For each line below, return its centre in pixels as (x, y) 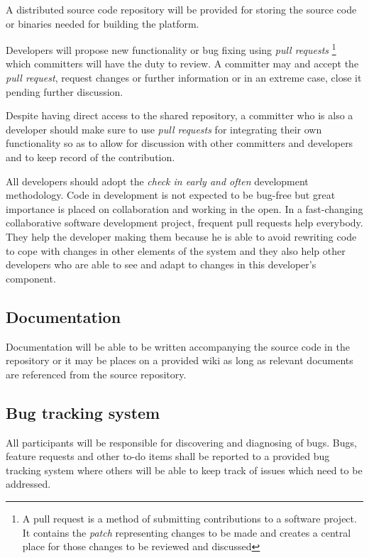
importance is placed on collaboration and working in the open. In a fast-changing (184, 208)
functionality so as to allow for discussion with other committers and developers (180, 143)
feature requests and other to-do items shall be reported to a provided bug (168, 456)
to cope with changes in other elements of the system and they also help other (176, 250)
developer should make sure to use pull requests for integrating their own (164, 129)
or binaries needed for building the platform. (103, 23)
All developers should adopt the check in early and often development (157, 181)
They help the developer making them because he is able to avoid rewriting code (181, 236)
